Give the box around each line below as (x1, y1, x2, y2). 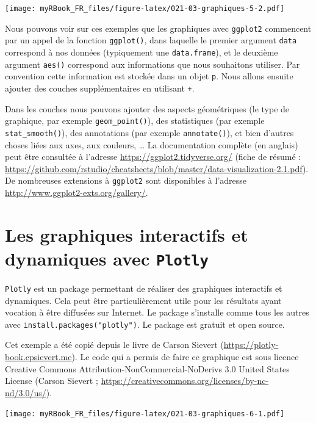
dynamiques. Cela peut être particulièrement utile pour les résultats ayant (5, 294, 282, 306)
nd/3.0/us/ (5, 386, 46, 399)
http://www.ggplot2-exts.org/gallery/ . (5, 186, 148, 198)
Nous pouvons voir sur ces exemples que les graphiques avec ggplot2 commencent (5, 21, 312, 34)
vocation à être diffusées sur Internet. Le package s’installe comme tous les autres (5, 306, 309, 319)
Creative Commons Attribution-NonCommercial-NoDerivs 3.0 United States (5, 362, 290, 375)
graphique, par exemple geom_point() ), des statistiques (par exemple (5, 114, 265, 127)
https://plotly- (223, 338, 279, 351)
